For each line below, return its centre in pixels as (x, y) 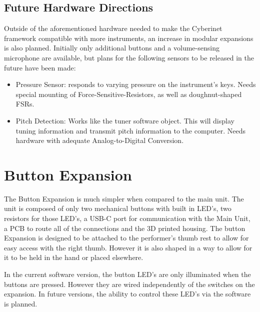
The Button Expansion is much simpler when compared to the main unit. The (124, 198)
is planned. (21, 303)
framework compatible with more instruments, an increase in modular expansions (129, 38)
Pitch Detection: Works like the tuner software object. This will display (125, 120)
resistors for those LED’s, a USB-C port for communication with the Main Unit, (127, 218)
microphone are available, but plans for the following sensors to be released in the (129, 57)
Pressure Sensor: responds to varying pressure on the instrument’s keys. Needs (136, 84)
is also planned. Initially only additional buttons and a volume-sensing (112, 48)
